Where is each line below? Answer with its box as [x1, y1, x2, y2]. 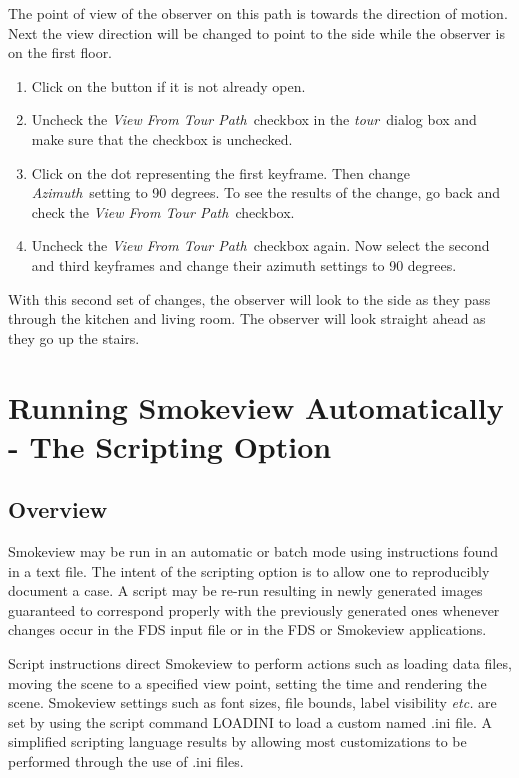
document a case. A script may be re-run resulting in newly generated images [8, 580, 483, 601]
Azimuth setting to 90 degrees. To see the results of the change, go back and [31, 182, 500, 203]
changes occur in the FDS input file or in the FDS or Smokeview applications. [8, 619, 487, 640]
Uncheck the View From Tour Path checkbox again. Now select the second [31, 235, 490, 256]
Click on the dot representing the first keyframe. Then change [31, 162, 411, 183]
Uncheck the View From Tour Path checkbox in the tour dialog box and [31, 109, 477, 130]
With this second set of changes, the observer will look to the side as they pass [8, 288, 491, 309]
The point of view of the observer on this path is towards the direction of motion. [8, 3, 508, 23]
